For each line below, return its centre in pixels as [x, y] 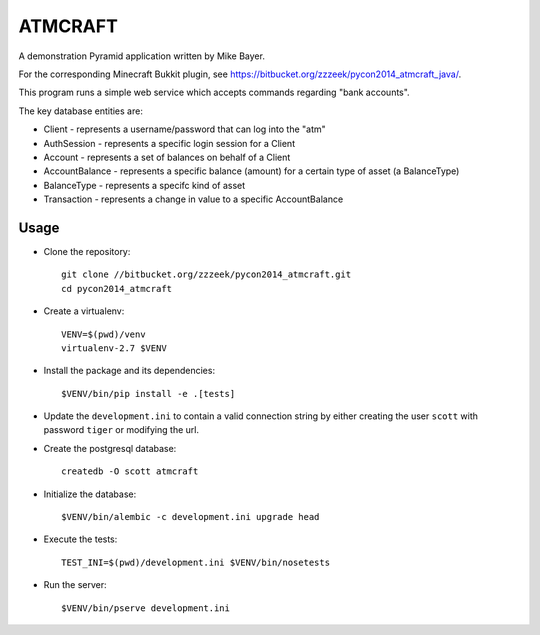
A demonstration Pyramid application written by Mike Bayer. [141, 56]
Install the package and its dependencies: [129, 371]
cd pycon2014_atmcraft [117, 288]
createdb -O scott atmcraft [130, 471]
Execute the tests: [80, 539]
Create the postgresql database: [110, 448]
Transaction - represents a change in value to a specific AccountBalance [193, 199]
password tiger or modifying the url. [121, 430]
